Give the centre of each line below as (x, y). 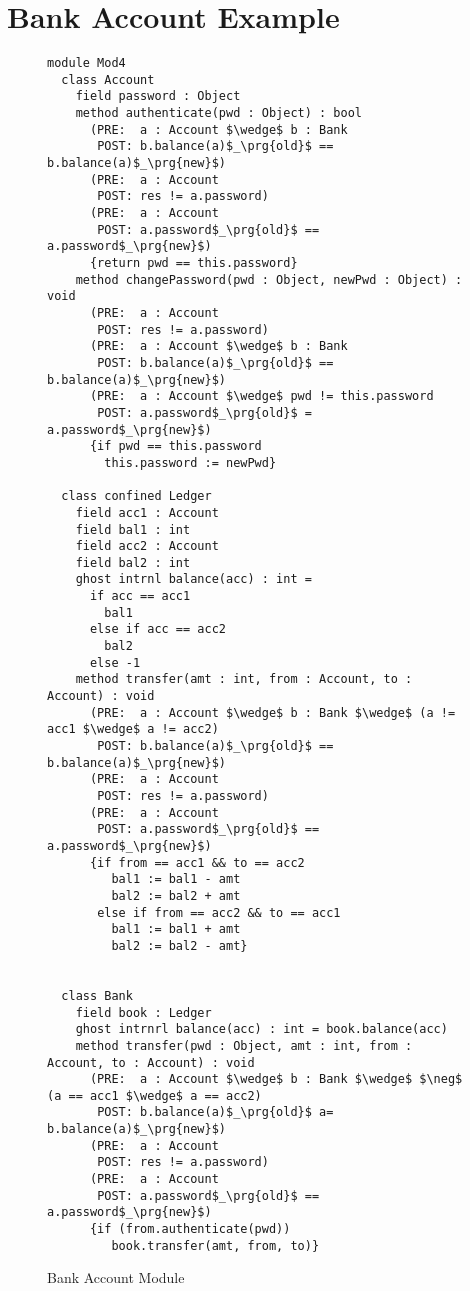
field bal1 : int (133, 529)
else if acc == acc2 (157, 629)
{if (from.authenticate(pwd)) (190, 1229)
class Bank (97, 995)
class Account (108, 79)
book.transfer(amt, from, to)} (215, 1245)
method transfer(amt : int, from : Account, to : (244, 679)
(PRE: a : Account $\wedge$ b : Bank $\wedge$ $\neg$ (276, 1079)
